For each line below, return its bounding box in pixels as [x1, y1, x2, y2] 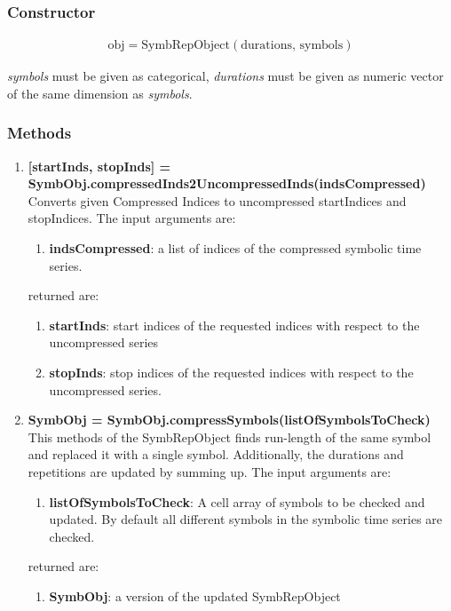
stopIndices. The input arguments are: [28, 209, 236, 227]
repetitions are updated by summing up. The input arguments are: [28, 462, 392, 480]
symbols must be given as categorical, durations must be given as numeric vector [7, 67, 444, 85]
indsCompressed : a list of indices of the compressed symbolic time [49, 239, 422, 258]
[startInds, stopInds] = [28, 156, 171, 175]
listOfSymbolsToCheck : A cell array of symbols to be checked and [49, 492, 425, 511]
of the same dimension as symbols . [7, 83, 193, 102]
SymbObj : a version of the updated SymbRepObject [49, 586, 341, 605]
